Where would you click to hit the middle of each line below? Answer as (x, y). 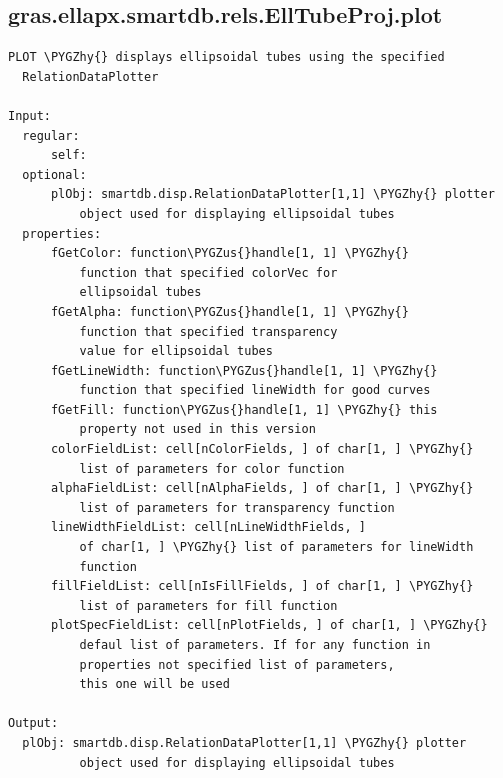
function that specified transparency (208, 331)
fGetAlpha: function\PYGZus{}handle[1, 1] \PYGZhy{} (229, 311)
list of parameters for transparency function (237, 507)
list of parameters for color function (212, 468)
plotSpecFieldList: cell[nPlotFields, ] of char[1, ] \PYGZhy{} (269, 625)
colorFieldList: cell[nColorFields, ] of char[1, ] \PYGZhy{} (262, 449)
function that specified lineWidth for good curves (255, 390)
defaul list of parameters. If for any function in (255, 645)
